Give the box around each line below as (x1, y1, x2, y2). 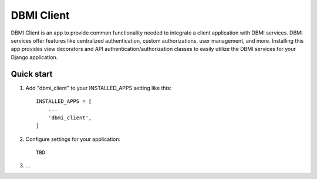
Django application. (11, 53, 58, 61)
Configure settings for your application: (25, 135, 121, 143)
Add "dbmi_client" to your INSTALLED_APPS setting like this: (25, 84, 171, 91)
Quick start (11, 69, 53, 79)
